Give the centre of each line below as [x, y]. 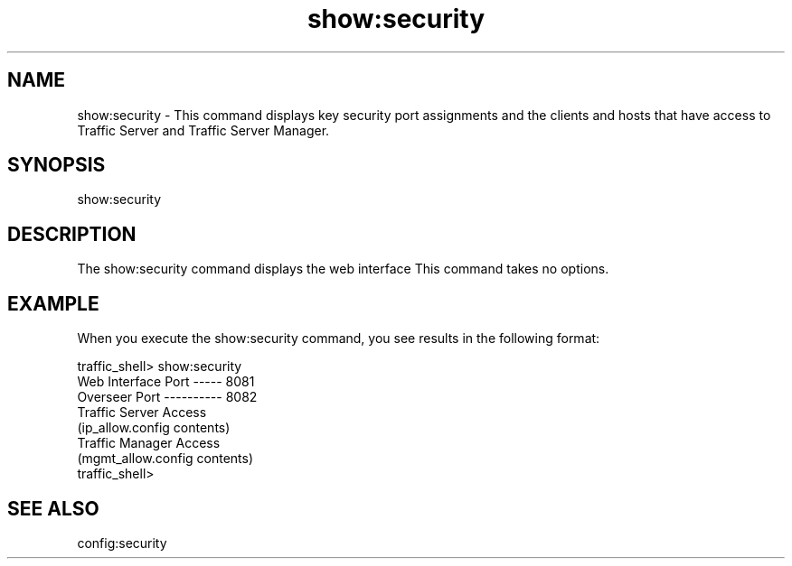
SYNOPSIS [57, 165]
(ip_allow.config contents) [154, 428]
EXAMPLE [53, 303]
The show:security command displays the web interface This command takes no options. [343, 269]
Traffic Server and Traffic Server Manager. [203, 130]
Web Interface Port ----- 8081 [166, 382]
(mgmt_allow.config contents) [165, 459]
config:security [122, 543]
